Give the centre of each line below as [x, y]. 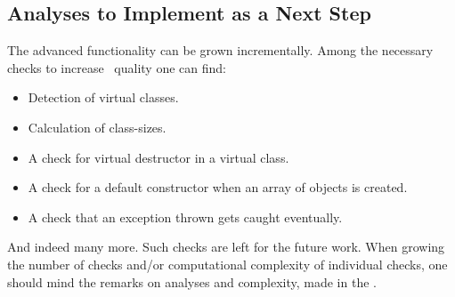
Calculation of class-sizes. [97, 127]
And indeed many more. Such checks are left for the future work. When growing [226, 247]
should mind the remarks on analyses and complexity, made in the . [192, 281]
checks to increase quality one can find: [117, 67]
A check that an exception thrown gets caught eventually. [185, 217]
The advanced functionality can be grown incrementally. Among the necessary [220, 50]
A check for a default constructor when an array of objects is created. [218, 187]
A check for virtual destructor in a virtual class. [158, 157]
